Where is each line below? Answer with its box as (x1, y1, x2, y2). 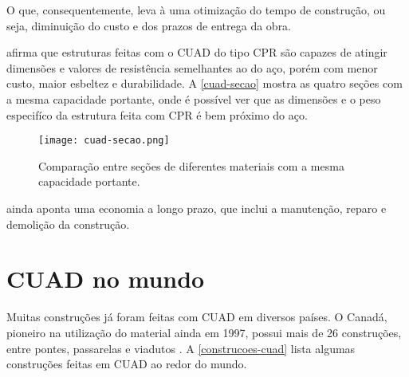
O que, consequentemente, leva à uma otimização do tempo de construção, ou (6, 2, 386, 18)
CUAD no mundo (6, 262, 205, 295)
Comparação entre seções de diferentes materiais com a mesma (38, 157, 344, 174)
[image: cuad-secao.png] (38, 135, 170, 147)
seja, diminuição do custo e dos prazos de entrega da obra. (6, 17, 292, 33)
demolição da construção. (6, 215, 130, 232)
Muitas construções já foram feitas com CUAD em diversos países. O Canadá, (6, 308, 387, 325)
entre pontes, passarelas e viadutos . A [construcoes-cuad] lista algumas (6, 340, 356, 356)
